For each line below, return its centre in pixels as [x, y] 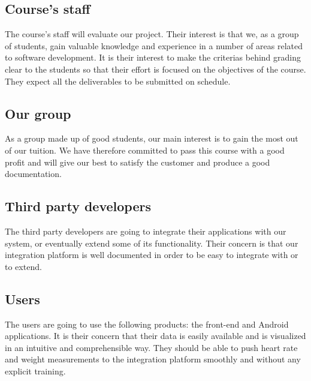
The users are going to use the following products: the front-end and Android [147, 324]
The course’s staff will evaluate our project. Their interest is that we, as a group [152, 34]
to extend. [23, 266]
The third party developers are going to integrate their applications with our [146, 231]
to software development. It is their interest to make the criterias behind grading [153, 57]
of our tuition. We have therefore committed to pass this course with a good [145, 150]
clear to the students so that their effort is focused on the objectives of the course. [155, 69]
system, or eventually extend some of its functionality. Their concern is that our [152, 243]
